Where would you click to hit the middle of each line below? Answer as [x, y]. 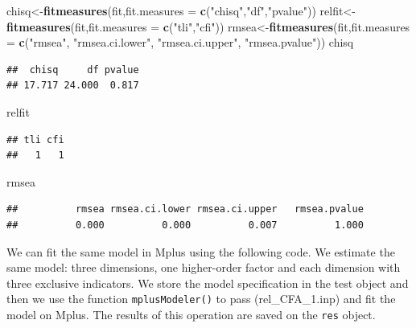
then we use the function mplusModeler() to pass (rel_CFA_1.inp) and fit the [201, 299]
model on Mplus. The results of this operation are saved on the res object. [191, 314]
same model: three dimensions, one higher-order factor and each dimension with [204, 267]
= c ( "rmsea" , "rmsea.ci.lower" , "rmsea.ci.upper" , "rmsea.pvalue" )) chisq [180, 42]
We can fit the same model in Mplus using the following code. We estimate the [201, 251]
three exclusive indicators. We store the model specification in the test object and [208, 283]
